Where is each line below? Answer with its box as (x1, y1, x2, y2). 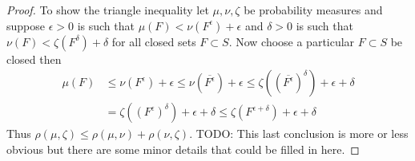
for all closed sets (111, 33, 196, 49)
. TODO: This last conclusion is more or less (189, 125, 409, 142)
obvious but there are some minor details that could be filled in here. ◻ (6, 140, 360, 157)
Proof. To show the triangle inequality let (6, 2, 209, 18)
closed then (6, 50, 62, 67)
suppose (6, 17, 45, 33)
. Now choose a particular (228, 33, 355, 49)
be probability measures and (244, 2, 383, 18)
